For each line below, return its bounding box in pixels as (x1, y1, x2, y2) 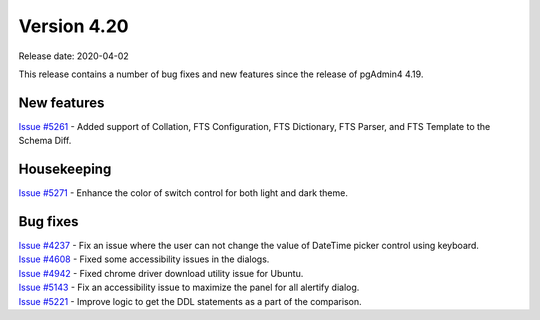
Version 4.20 (18, 15, 129, 37)
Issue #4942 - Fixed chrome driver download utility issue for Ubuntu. (18, 267, 304, 279)
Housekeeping (18, 161, 112, 178)
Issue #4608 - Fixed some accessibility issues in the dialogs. (18, 253, 270, 265)
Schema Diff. (18, 135, 72, 147)
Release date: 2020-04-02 (18, 50, 129, 62)
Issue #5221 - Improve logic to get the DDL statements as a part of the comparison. (18, 295, 362, 307)
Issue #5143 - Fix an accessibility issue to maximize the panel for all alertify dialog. (18, 281, 360, 294)
